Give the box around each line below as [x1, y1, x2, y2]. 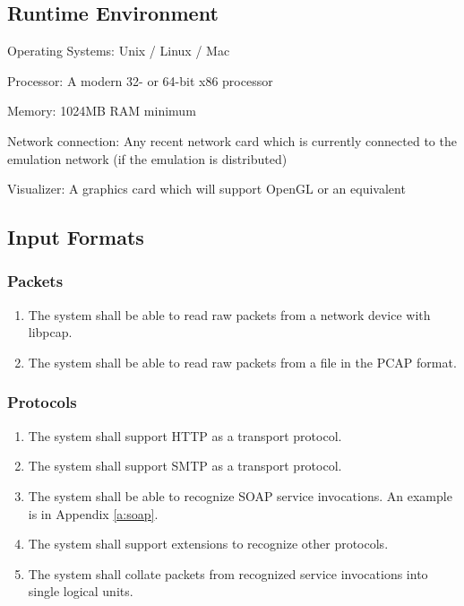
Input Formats [7, 223, 144, 251]
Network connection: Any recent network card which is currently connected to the [7, 131, 457, 150]
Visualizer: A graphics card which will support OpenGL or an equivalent [7, 179, 406, 198]
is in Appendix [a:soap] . [28, 504, 159, 523]
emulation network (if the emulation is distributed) [7, 149, 288, 168]
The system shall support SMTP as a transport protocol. [28, 456, 342, 475]
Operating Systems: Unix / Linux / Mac [7, 41, 230, 60]
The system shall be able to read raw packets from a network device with [28, 305, 431, 324]
